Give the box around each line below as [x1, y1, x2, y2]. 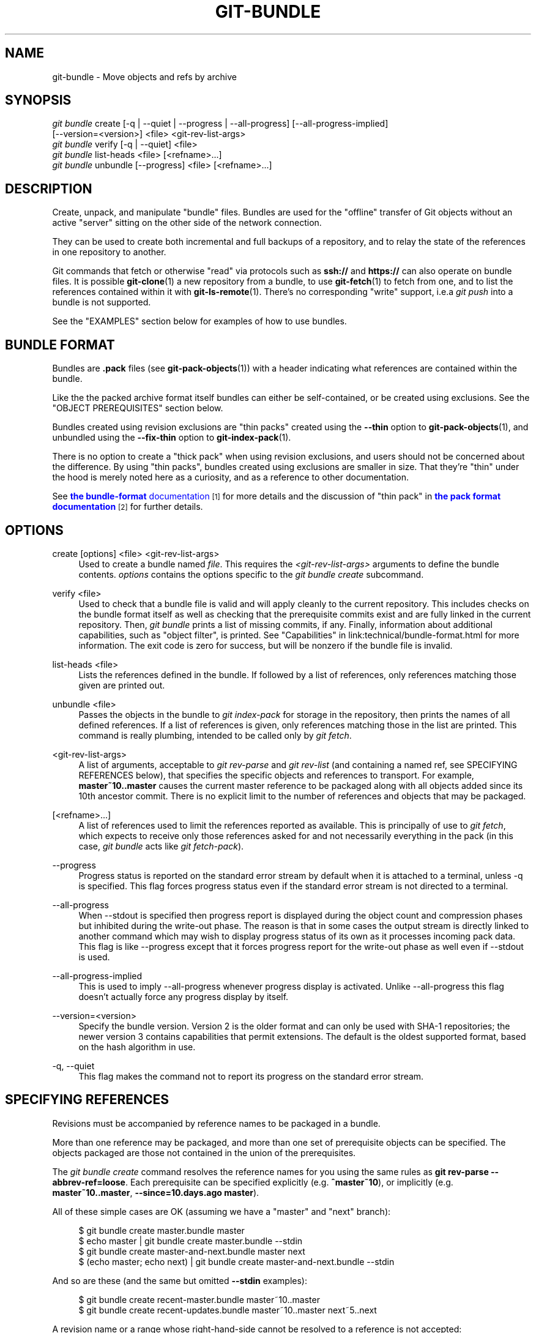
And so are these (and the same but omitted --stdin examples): [52, 1275, 307, 1286]
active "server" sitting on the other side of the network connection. [52, 217, 322, 228]
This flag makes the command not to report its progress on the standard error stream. [78, 1070, 424, 1081]
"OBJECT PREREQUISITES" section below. [52, 403, 223, 414]
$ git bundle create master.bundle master [78, 1225, 245, 1236]
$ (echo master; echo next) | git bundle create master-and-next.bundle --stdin [78, 1256, 395, 1267]
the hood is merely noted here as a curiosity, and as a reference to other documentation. [52, 472, 409, 483]
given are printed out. [78, 679, 165, 690]
